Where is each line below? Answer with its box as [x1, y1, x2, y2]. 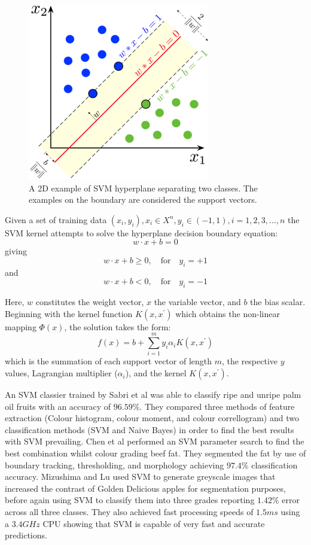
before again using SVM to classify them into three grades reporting [5, 494, 255, 506]
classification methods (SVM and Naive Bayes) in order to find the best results [5, 423, 294, 436]
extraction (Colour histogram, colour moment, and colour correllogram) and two [5, 412, 299, 424]
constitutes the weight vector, [35, 296, 144, 308]
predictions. [5, 529, 47, 541]
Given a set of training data [5, 213, 107, 226]
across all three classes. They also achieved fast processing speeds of [5, 506, 254, 517]
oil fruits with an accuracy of [5, 400, 111, 412]
